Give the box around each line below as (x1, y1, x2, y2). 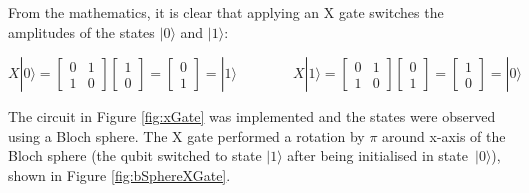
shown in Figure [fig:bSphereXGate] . (8, 164, 231, 185)
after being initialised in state (287, 145, 468, 166)
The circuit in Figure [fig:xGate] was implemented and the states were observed (8, 106, 496, 127)
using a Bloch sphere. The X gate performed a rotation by (8, 125, 365, 146)
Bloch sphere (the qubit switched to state (8, 145, 262, 166)
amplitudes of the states (8, 21, 155, 42)
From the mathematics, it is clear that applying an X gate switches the (8, 2, 444, 22)
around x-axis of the (382, 125, 506, 146)
